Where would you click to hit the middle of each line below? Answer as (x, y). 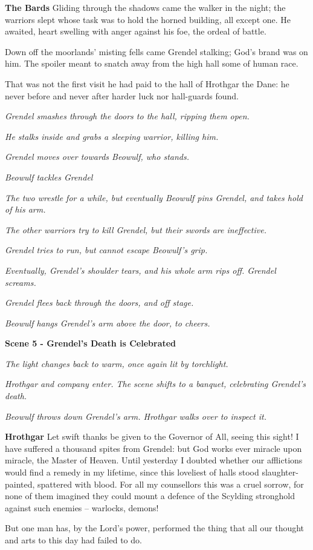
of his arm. (25, 209)
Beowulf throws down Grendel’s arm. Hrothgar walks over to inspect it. (136, 416)
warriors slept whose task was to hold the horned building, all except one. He (148, 19)
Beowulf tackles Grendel (49, 177)
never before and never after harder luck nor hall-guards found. (122, 95)
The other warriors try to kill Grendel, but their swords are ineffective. (136, 229)
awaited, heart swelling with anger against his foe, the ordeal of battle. (136, 31)
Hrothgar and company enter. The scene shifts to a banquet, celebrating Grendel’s (156, 384)
